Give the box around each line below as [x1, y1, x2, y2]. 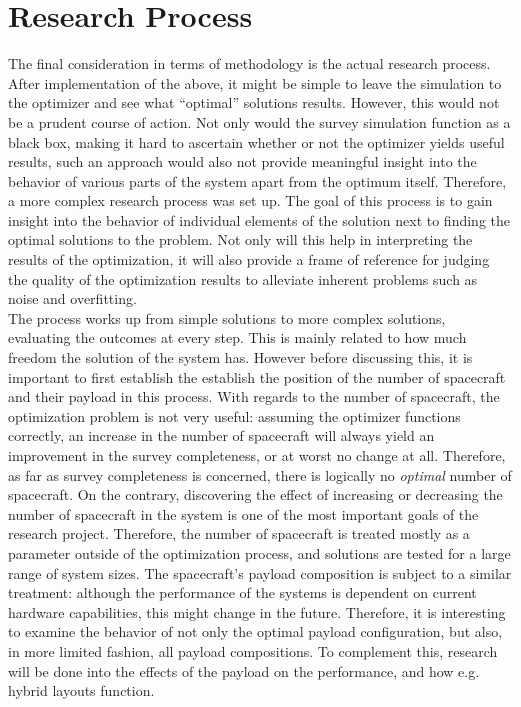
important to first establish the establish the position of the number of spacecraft [8, 366, 506, 387]
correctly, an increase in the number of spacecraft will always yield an [8, 425, 435, 446]
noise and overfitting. [8, 288, 137, 309]
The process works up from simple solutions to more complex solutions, [8, 307, 446, 328]
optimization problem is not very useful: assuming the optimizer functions [8, 405, 461, 426]
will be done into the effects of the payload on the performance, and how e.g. [8, 660, 480, 681]
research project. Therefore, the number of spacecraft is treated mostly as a [8, 523, 470, 544]
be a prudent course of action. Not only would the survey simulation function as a [8, 111, 511, 132]
